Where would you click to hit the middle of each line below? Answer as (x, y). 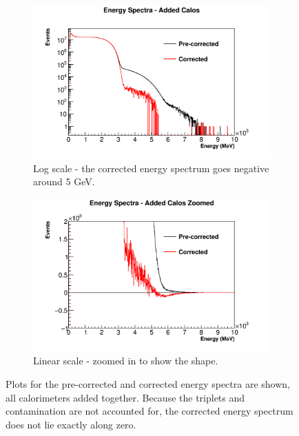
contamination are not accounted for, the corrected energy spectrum (149, 411)
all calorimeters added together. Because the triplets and (125, 397)
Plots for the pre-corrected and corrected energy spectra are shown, (148, 384)
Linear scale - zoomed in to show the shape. (126, 361)
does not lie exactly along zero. (71, 424)
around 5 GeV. (64, 181)
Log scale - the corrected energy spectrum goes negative (151, 168)
